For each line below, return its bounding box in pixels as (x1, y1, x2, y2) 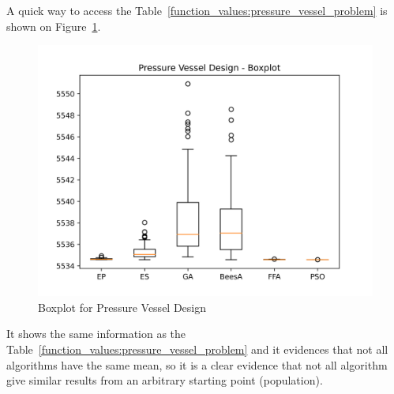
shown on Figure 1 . (6, 17, 101, 34)
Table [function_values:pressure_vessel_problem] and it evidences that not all (6, 340, 388, 357)
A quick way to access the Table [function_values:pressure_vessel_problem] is (6, 2, 388, 18)
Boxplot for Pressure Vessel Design (38, 298, 207, 315)
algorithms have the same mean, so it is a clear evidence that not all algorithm (6, 356, 388, 373)
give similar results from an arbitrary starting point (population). (6, 372, 323, 388)
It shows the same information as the (6, 325, 186, 342)
